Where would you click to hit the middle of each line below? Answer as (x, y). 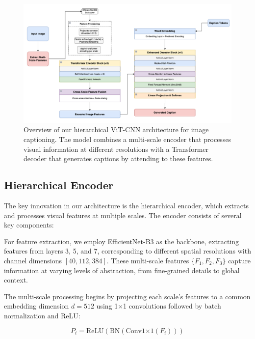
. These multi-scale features (148, 260)
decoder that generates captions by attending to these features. (118, 158)
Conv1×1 (140, 331)
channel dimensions (33, 260)
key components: (29, 225)
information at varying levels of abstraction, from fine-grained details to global (122, 270)
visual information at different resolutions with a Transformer (116, 149)
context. (16, 280)
